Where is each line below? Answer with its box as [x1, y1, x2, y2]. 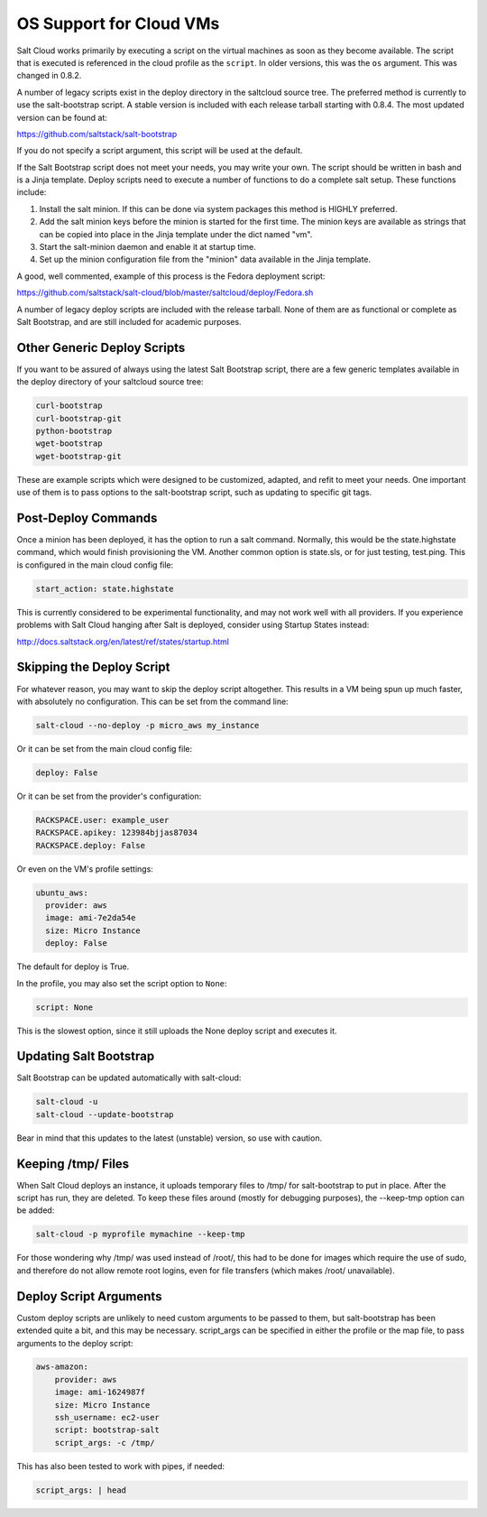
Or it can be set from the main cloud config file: [16, 743, 193, 754]
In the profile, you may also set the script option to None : [16, 977, 227, 988]
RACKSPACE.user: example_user [35, 815, 170, 825]
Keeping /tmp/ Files [16, 1156, 130, 1171]
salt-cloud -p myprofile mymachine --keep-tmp [35, 1229, 245, 1240]
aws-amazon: [35, 1362, 89, 1372]
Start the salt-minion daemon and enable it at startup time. [39, 242, 256, 253]
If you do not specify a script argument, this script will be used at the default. [16, 145, 303, 156]
